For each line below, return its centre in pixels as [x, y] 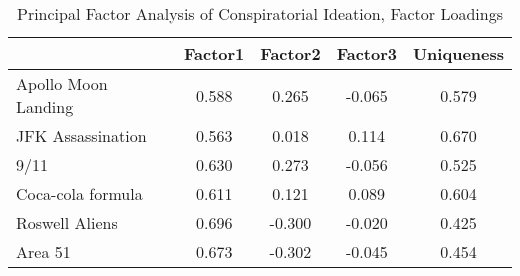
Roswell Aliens [67, 222]
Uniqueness [458, 53]
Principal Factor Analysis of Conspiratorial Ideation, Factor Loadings [260, 13]
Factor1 [214, 53]
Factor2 [290, 53]
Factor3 [366, 53]
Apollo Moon [62, 83]
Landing [45, 106]
